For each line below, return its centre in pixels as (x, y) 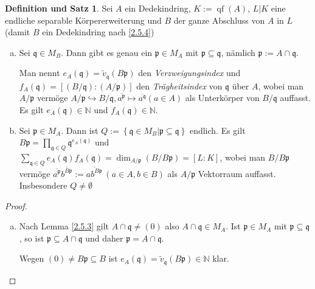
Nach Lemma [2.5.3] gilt (64, 226)
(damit (18, 32)
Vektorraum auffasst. (237, 173)
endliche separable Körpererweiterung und (83, 20)
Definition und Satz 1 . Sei (59, 8)
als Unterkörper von (222, 98)
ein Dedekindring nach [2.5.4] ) (98, 32)
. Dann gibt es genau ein (107, 52)
